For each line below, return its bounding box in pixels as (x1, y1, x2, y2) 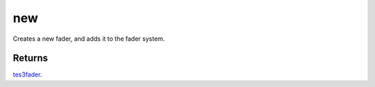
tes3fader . (12, 70, 42, 79)
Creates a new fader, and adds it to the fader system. (12, 35, 165, 43)
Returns (12, 52, 49, 64)
